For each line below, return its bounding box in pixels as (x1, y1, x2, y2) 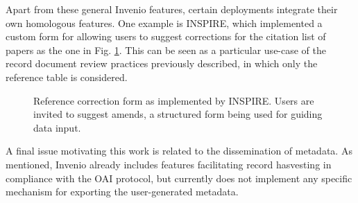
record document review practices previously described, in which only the (6, 56, 318, 71)
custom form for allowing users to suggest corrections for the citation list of (6, 29, 326, 44)
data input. (33, 120, 81, 134)
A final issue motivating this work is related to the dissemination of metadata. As (6, 143, 352, 158)
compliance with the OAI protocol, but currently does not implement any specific (6, 170, 352, 185)
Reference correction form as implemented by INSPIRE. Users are (33, 93, 314, 107)
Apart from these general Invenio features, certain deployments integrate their (6, 2, 338, 16)
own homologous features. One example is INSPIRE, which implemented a (6, 15, 323, 30)
